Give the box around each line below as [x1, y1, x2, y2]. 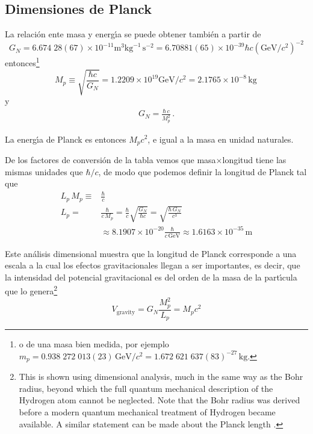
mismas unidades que [5, 165, 83, 178]
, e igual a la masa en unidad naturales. [147, 132, 294, 145]
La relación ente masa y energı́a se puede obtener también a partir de [5, 28, 261, 40]
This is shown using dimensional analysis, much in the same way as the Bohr [19, 370, 303, 383]
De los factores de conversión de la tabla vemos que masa [5, 153, 216, 166]
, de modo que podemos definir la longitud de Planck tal [98, 165, 307, 178]
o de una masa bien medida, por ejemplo [19, 338, 169, 350]
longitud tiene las [222, 153, 287, 166]
